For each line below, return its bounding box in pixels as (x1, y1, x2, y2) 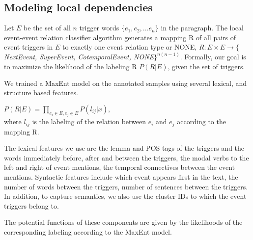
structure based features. (4, 87, 78, 98)
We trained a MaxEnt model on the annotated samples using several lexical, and (4, 78, 247, 88)
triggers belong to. (4, 200, 59, 211)
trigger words (79, 23, 119, 33)
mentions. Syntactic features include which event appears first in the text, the (4, 172, 238, 182)
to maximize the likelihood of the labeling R (4, 61, 137, 72)
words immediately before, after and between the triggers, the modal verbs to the (4, 152, 249, 162)
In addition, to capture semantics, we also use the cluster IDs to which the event (4, 191, 247, 201)
